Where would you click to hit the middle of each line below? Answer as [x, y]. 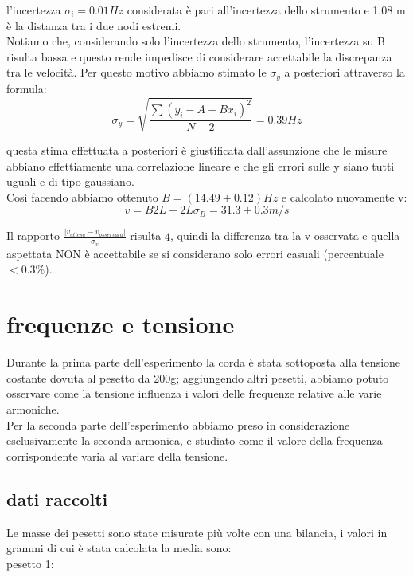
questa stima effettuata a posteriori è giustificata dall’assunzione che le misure [197, 149]
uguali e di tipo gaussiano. [70, 181]
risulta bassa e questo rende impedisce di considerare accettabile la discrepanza [199, 56]
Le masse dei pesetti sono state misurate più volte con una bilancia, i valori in [197, 532]
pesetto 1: [30, 563]
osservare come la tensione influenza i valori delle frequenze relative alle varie [194, 393]
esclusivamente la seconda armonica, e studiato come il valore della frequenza [195, 440]
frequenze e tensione [121, 324]
